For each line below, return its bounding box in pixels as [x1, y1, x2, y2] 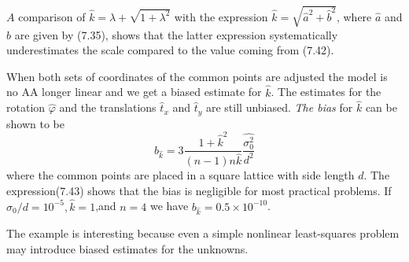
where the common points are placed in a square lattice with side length [6, 167, 355, 183]
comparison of [18, 8, 86, 24]
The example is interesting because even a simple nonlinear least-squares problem [6, 225, 400, 242]
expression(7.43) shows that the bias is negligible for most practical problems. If [6, 182, 392, 198]
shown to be [6, 115, 64, 131]
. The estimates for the [271, 83, 381, 100]
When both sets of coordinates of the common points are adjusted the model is [6, 68, 388, 84]
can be [365, 99, 397, 116]
